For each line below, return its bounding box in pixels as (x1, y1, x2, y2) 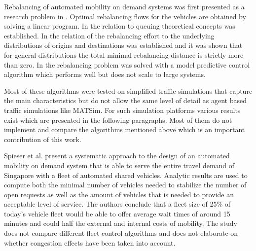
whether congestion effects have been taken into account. (4, 237, 176, 248)
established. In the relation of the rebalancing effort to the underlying (4, 30, 215, 40)
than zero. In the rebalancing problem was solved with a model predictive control (4, 59, 250, 70)
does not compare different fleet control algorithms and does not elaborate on (4, 228, 238, 238)
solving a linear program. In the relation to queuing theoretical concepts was (4, 21, 235, 31)
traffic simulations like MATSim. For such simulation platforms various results (4, 105, 241, 115)
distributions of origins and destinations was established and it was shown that (4, 40, 243, 50)
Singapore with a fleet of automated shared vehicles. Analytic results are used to (4, 170, 248, 180)
